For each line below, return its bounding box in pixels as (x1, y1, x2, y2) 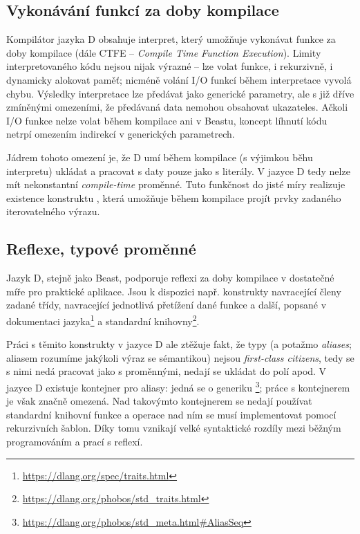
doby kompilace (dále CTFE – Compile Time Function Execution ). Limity (6, 45, 321, 59)
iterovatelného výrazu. (6, 204, 100, 219)
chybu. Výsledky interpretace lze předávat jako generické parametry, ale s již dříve (6, 86, 354, 100)
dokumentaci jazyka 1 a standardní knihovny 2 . (6, 311, 200, 328)
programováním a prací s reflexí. (6, 434, 143, 448)
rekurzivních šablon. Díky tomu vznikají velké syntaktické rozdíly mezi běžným (6, 421, 341, 435)
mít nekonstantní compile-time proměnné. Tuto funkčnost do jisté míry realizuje (6, 177, 345, 192)
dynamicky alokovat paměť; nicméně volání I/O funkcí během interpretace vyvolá (6, 72, 352, 86)
